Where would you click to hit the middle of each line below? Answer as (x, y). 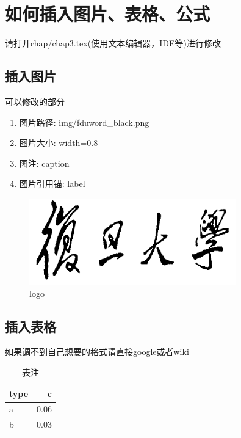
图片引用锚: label (52, 184)
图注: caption (44, 163)
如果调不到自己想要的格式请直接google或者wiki (97, 352)
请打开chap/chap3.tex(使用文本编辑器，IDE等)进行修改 (113, 43)
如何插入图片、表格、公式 (108, 14)
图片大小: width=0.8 (59, 143)
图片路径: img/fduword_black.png (84, 122)
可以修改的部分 (35, 101)
